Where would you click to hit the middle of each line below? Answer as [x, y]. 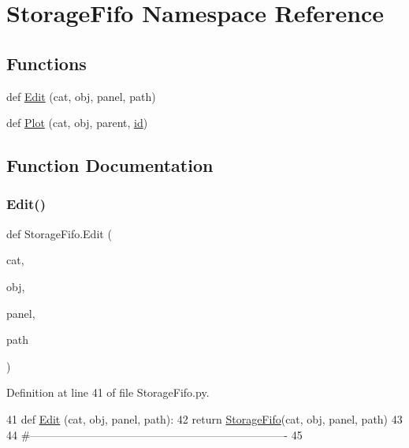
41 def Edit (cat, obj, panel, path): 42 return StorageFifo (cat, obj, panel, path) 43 [204, 418]
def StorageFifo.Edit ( [59, 233]
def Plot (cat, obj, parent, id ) [77, 123]
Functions [46, 63]
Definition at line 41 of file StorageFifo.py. [108, 392]
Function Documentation [110, 165]
